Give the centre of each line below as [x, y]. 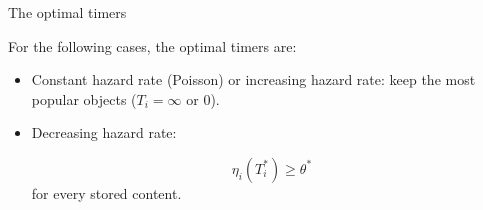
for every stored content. [106, 192]
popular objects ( [84, 98]
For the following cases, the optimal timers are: [152, 45]
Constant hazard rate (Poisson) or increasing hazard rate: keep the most [253, 79]
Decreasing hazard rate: [104, 132]
